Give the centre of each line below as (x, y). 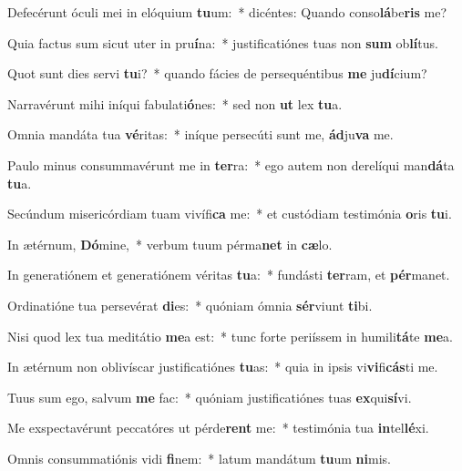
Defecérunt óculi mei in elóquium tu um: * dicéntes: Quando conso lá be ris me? (227, 12)
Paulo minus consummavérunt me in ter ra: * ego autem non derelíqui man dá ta (231, 164)
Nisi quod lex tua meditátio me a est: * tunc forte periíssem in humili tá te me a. (230, 336)
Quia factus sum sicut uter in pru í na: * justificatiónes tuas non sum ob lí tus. (223, 42)
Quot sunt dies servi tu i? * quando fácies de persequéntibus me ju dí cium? (217, 73)
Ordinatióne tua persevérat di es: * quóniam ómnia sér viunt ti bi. (190, 305)
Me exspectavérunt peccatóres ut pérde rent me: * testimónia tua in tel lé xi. (218, 428)
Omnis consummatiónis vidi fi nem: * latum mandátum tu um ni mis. (199, 458)
